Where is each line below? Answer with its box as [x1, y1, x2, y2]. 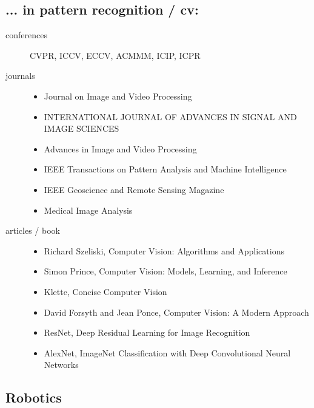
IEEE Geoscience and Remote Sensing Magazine [44, 183, 224, 195]
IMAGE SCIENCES [44, 122, 119, 135]
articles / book [5, 224, 60, 237]
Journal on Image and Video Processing [44, 89, 192, 102]
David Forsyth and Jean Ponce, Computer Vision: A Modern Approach [44, 305, 309, 318]
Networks [44, 358, 79, 371]
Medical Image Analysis [44, 203, 133, 216]
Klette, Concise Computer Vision [44, 285, 167, 297]
